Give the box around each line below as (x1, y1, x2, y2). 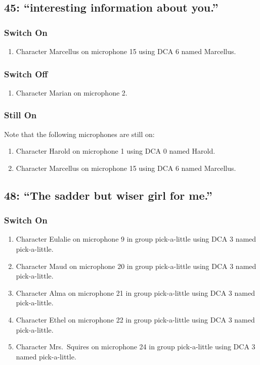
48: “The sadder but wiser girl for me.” (4, 187, 212, 203)
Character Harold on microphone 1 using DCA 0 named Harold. (16, 146, 215, 156)
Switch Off (4, 67, 48, 80)
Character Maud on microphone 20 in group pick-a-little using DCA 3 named (16, 260, 256, 271)
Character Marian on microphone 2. (16, 87, 127, 98)
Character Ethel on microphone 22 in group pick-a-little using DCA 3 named (16, 314, 255, 325)
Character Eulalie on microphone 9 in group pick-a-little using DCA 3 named (16, 234, 256, 244)
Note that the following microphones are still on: (4, 128, 155, 139)
